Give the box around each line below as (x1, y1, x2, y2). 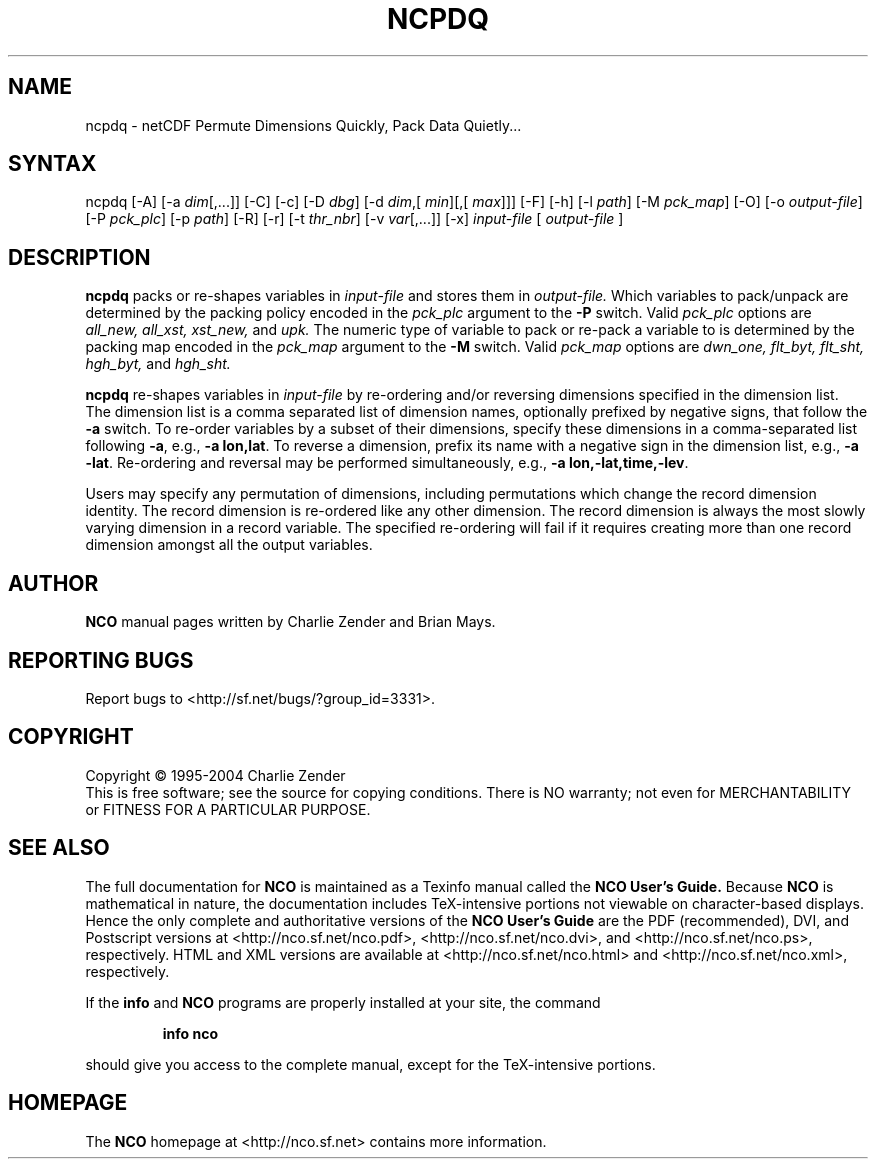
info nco (162, 1024, 219, 1042)
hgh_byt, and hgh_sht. (85, 355, 231, 373)
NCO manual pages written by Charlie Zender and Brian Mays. (85, 613, 496, 631)
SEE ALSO (8, 835, 110, 861)
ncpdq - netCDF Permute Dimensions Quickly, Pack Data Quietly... (85, 116, 522, 134)
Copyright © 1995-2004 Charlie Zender (85, 766, 346, 784)
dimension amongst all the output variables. (85, 536, 373, 554)
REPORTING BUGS (8, 647, 194, 673)
